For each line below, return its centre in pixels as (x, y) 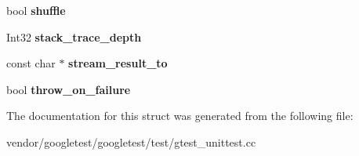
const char (31, 63)
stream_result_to (118, 63)
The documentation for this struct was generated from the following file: (180, 116)
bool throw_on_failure (69, 89)
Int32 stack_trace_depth (74, 36)
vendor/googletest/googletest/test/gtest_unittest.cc (131, 141)
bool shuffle (36, 10)
